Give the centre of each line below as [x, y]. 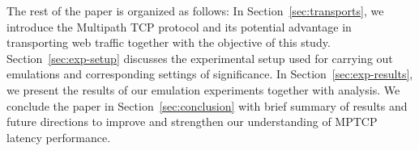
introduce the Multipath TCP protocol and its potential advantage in [179, 26]
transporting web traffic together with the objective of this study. [169, 42]
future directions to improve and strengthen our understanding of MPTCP [192, 122]
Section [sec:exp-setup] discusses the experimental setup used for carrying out [200, 58]
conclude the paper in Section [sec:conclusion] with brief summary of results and [207, 105]
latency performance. [59, 137]
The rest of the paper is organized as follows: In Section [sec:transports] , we [195, 10]
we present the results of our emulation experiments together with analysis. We [203, 89]
